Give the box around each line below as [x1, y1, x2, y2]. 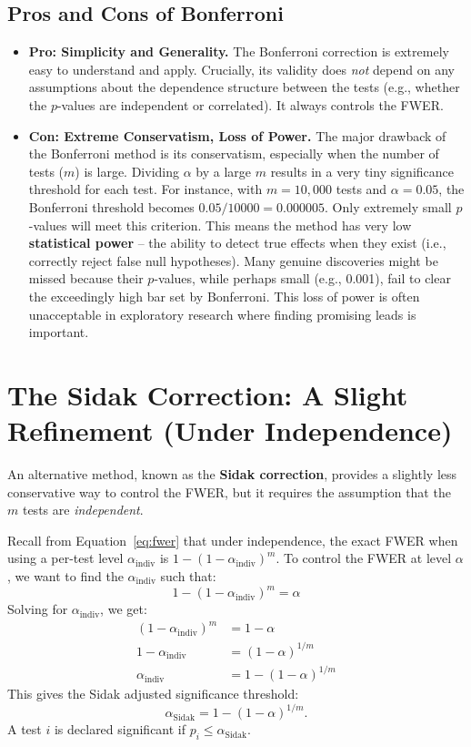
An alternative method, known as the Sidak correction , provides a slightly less [7, 465, 457, 484]
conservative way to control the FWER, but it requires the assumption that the [7, 482, 451, 501]
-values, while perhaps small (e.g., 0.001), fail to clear [154, 269, 451, 288]
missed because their [28, 269, 144, 288]
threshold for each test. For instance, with [28, 179, 263, 199]
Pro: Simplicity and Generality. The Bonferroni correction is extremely [28, 42, 449, 61]
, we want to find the [7, 566, 124, 585]
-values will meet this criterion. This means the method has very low [28, 215, 412, 234]
